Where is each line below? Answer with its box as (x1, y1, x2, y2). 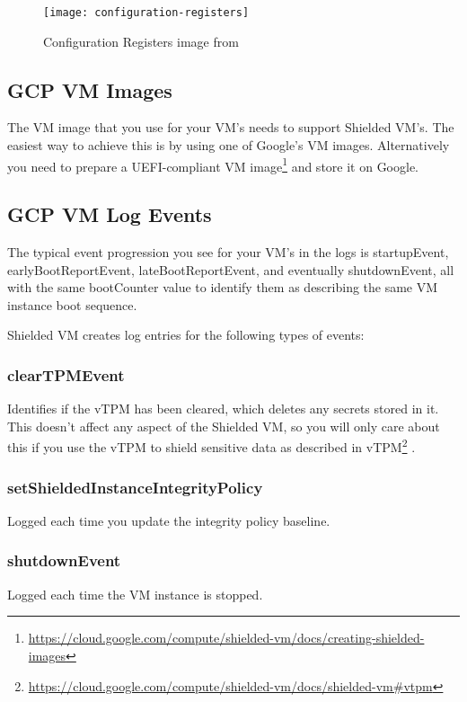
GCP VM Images (7, 76, 172, 103)
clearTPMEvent (7, 363, 125, 386)
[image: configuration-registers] (43, 6, 250, 19)
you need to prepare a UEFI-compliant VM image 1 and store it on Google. (7, 154, 419, 175)
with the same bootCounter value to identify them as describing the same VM (7, 278, 438, 297)
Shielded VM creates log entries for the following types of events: (7, 325, 365, 344)
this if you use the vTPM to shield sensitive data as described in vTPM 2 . (7, 435, 416, 457)
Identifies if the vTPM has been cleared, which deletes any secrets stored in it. (7, 399, 439, 418)
